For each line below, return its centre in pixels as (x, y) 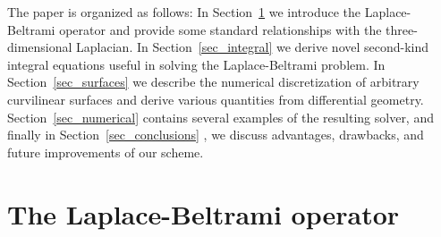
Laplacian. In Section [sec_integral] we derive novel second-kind (253, 47)
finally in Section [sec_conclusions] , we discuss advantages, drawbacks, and (216, 135)
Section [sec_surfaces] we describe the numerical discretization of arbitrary (213, 82)
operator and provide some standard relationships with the (220, 29)
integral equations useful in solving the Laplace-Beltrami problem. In (196, 64)
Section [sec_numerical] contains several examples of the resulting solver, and (220, 117)
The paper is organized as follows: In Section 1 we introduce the (184, 12)
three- (402, 29)
